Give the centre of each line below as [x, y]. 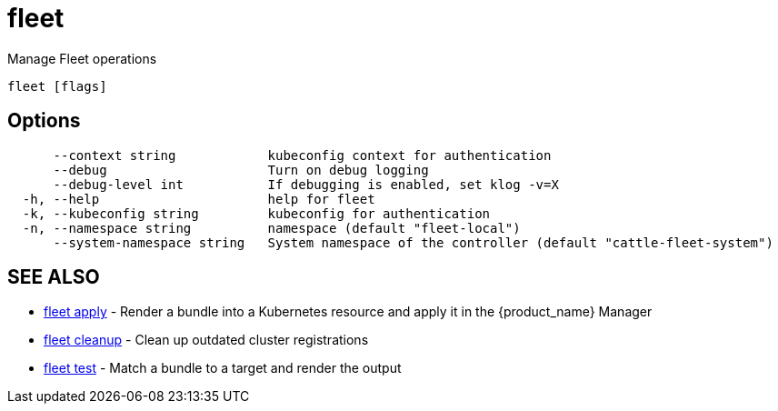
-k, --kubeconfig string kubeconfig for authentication [256, 213]
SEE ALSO [54, 277]
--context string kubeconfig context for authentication [302, 155]
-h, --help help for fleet [199, 199]
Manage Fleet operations [82, 58]
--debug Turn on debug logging [241, 170]
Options [44, 121]
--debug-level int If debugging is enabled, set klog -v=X [306, 184]
